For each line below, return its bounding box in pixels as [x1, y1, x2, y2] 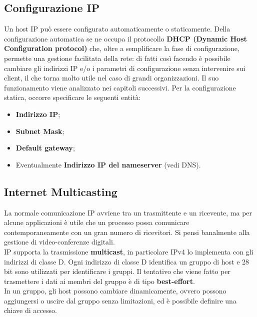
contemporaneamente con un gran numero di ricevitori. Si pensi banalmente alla [4, 226, 250, 237]
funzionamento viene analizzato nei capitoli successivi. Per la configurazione [4, 82, 236, 92]
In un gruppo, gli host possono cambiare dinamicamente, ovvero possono [4, 285, 226, 296]
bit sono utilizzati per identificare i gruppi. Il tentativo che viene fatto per [4, 266, 230, 276]
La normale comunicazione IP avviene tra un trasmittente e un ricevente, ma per [4, 207, 252, 217]
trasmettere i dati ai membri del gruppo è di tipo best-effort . [4, 275, 195, 286]
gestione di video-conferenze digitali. [4, 236, 115, 247]
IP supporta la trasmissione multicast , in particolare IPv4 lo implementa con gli [4, 246, 253, 256]
